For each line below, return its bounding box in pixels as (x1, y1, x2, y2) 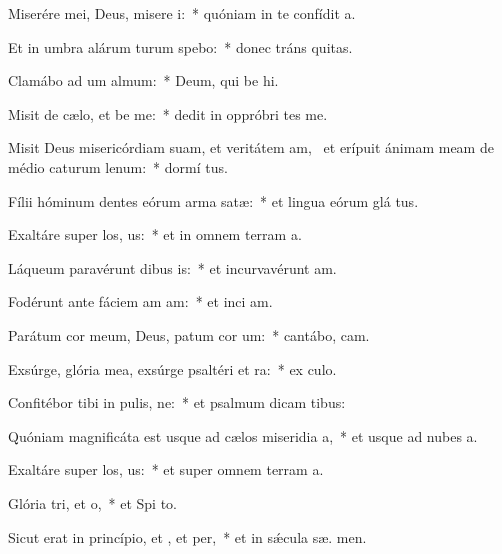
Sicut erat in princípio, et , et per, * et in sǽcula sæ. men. (8, 526, 367, 547)
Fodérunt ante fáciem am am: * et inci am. (8, 291, 273, 312)
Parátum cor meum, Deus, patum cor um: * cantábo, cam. (8, 324, 370, 345)
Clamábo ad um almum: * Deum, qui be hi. (8, 70, 279, 91)
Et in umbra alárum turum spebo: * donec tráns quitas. (8, 36, 353, 57)
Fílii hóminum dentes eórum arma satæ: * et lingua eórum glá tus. (8, 190, 419, 211)
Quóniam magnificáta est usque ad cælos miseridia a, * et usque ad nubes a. (8, 425, 478, 446)
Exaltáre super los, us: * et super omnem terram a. (8, 459, 324, 480)
